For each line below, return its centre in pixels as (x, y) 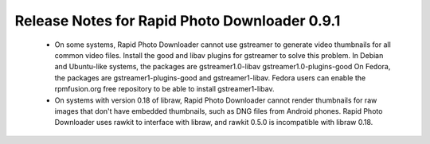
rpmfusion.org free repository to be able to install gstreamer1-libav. (164, 89)
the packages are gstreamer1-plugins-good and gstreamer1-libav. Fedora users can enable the (210, 78)
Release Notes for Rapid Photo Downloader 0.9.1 (178, 21)
